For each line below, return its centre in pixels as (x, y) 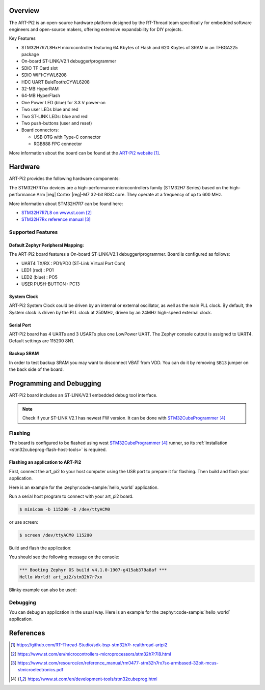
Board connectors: (40, 130)
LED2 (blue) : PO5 (40, 277)
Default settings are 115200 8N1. (42, 341)
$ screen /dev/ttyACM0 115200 (56, 535)
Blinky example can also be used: (43, 590)
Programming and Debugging (55, 384)
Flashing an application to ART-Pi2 (45, 462)
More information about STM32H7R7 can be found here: (66, 204)
